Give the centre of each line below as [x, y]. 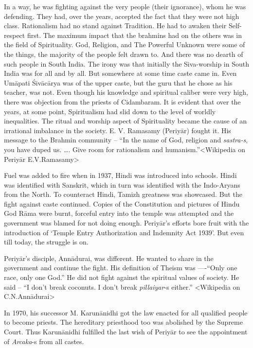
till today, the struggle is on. [46, 242]
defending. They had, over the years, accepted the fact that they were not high [122, 16]
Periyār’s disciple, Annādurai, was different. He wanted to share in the [109, 258]
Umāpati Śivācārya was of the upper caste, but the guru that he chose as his [118, 82]
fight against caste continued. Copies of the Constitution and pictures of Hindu [122, 203]
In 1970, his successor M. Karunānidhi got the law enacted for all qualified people [126, 312]
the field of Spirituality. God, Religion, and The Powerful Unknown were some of [125, 44]
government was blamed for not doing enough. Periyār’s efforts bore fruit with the [126, 223]
